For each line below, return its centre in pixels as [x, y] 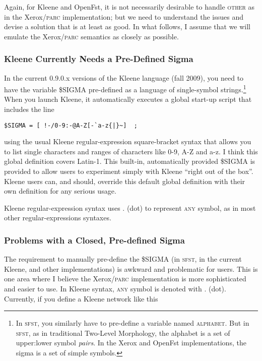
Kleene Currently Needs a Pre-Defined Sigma [99, 59]
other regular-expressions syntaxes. [58, 218]
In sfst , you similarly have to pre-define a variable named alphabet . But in [133, 323]
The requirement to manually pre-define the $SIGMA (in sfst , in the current [123, 259]
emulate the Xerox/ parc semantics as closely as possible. [91, 36]
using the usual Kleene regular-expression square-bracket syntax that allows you [128, 141]
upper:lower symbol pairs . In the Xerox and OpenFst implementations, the [131, 343]
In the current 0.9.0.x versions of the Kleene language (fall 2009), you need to [124, 77]
